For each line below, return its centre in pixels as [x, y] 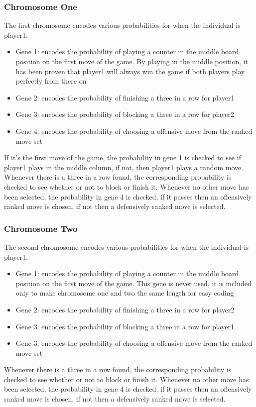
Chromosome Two [41, 228]
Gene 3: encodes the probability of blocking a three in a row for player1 [125, 326]
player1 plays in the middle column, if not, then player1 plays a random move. [124, 167]
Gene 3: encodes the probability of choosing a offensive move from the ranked [134, 343]
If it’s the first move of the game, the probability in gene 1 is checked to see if [123, 157]
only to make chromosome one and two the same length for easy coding [125, 293]
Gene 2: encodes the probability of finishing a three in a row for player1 [125, 97]
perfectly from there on [51, 81]
